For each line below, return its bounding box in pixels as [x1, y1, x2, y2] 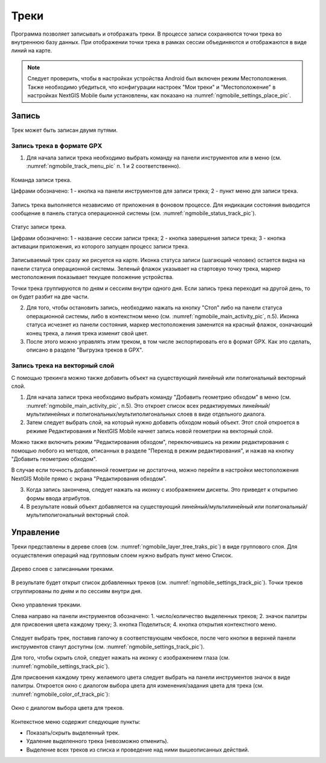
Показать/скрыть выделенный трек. [26, 729, 120, 736]
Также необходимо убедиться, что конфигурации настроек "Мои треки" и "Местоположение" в [27, 83, 276, 91]
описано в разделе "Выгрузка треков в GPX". [26, 346, 144, 353]
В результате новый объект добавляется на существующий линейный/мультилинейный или [26, 503, 264, 510]
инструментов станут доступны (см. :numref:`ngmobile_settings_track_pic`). [11, 643, 205, 650]
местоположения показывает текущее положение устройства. [11, 274, 174, 281]
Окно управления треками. [11, 601, 81, 608]
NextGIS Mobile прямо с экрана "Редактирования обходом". [11, 475, 167, 482]
